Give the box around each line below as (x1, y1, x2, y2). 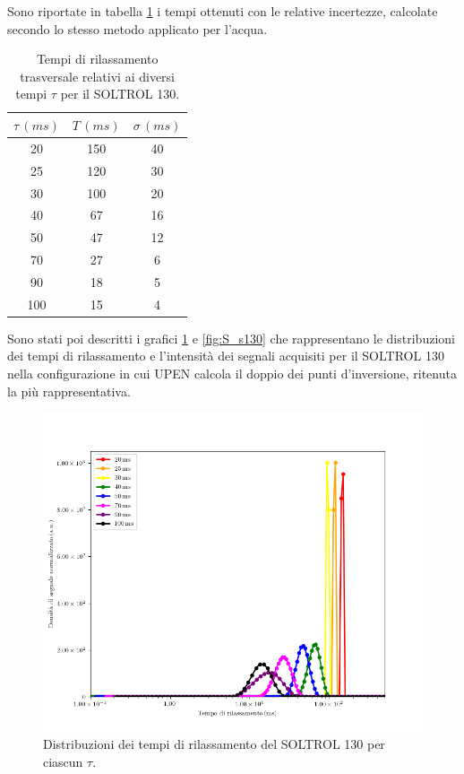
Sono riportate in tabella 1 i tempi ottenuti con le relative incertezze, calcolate (7, 2, 438, 20)
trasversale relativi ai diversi (20, 66, 175, 85)
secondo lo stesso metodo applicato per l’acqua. (7, 19, 268, 38)
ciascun (43, 752, 83, 770)
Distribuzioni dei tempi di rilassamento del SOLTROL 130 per (43, 735, 385, 753)
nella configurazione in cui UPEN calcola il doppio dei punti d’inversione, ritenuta (7, 364, 457, 382)
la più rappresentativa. (7, 381, 131, 400)
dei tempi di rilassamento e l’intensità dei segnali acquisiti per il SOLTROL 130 (7, 346, 444, 365)
